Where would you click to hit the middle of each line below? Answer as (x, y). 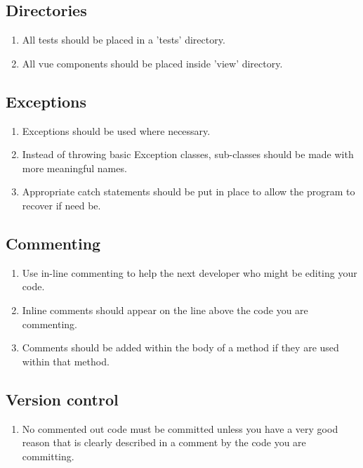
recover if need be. (61, 205)
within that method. (66, 361)
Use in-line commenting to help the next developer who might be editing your (190, 272)
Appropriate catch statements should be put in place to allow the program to (189, 191)
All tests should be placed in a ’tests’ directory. (124, 40)
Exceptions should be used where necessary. (116, 130)
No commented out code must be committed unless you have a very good (180, 428)
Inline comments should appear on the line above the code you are (165, 310)
